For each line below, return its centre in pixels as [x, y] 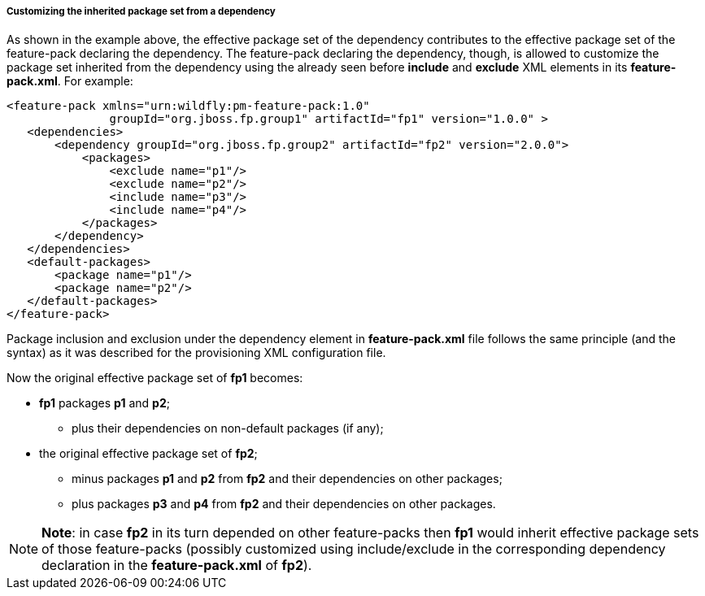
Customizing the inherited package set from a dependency [141, 11]
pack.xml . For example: [70, 81]
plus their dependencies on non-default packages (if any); [228, 429]
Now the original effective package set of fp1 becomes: [155, 378]
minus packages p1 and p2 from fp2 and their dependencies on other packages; [287, 479]
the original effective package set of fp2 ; [148, 454]
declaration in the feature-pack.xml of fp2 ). [177, 566]
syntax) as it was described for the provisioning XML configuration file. [196, 353]
